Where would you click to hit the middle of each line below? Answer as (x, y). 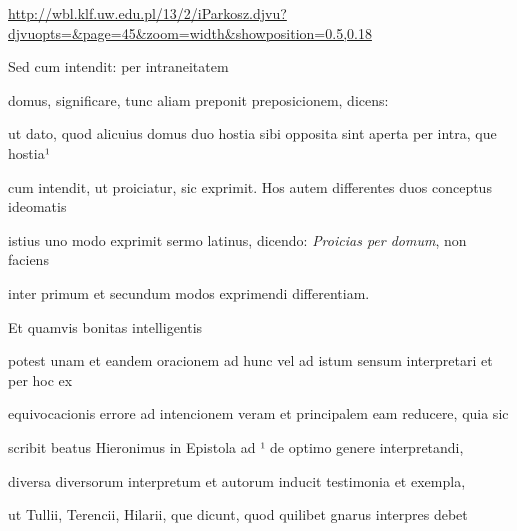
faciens (28, 259)
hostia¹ (29, 152)
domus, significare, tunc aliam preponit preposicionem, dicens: (198, 99)
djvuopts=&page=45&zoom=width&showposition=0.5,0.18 (190, 32)
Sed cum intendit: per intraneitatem (118, 66)
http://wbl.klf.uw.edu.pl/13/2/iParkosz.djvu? (147, 13)
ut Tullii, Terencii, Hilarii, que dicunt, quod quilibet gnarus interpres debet (238, 514)
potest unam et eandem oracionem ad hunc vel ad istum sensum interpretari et (250, 360)
